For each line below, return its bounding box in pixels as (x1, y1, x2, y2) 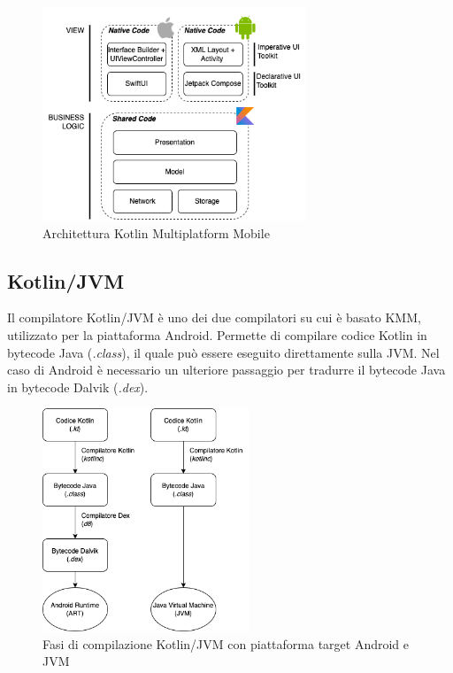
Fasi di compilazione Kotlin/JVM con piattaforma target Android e (42, 634, 410, 653)
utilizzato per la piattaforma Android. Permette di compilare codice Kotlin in (7, 326, 427, 344)
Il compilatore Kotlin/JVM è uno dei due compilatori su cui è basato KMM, (7, 308, 421, 327)
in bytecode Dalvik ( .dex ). (7, 377, 149, 396)
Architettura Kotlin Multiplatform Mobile (42, 223, 270, 242)
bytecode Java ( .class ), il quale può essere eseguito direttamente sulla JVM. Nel (7, 343, 440, 361)
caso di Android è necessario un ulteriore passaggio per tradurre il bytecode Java (7, 360, 446, 379)
